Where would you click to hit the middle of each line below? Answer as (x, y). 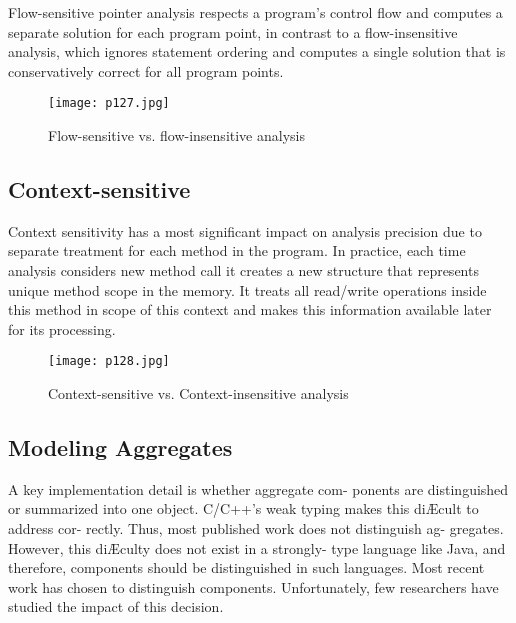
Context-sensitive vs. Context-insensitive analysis (198, 393)
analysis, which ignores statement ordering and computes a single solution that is (257, 51)
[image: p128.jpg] (109, 361)
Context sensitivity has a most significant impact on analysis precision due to (245, 230)
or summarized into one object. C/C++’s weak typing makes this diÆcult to (243, 508)
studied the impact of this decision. (116, 606)
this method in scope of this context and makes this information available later (250, 309)
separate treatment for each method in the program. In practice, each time (237, 250)
